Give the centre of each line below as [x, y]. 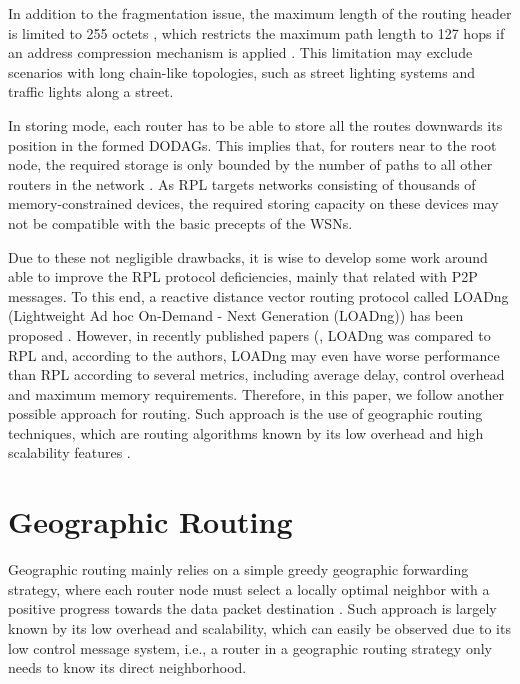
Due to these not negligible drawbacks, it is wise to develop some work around [248, 256]
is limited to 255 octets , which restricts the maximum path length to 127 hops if [256, 32]
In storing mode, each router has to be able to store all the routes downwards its [255, 124]
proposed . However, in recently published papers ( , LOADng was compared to [249, 334]
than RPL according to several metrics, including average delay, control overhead [256, 374]
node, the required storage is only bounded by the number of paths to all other [250, 164]
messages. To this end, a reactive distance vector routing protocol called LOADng [258, 295]
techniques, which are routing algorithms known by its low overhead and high [246, 432]
